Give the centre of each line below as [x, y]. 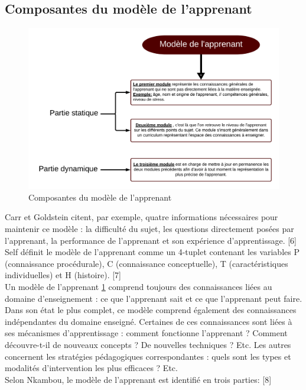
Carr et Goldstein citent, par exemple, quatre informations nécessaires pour [141, 217]
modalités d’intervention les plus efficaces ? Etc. [91, 368]
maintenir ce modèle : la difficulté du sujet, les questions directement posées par [149, 229]
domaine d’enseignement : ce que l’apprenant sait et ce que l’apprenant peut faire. [154, 298]
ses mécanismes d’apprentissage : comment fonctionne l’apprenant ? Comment [146, 333]
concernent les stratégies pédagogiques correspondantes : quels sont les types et [148, 356]
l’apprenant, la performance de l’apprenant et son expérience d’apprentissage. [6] [151, 240]
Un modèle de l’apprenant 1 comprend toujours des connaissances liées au [139, 286]
